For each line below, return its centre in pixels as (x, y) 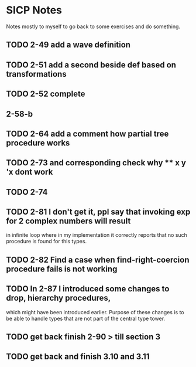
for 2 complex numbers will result (68, 221)
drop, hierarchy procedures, (59, 298)
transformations (36, 74)
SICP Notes (34, 10)
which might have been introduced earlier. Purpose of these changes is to (95, 312)
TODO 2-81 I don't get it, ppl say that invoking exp (98, 212)
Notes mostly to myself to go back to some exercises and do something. (93, 26)
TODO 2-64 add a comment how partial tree (87, 133)
